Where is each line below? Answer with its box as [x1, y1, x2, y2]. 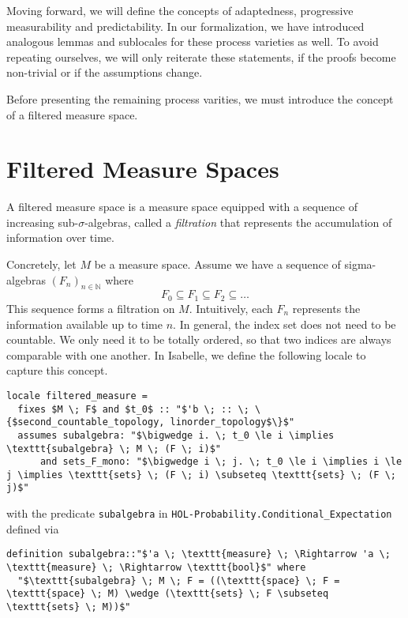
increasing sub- [6, 213, 79, 230]
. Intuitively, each [189, 300, 273, 316]
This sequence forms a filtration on [6, 300, 175, 316]
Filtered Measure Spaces [6, 153, 279, 185]
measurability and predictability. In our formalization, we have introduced [6, 17, 365, 34]
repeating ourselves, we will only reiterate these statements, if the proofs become [6, 48, 396, 65]
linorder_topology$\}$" [170, 416, 295, 428]
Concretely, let [6, 256, 77, 273]
